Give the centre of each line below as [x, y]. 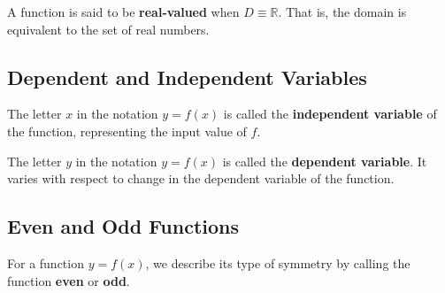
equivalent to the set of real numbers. [108, 29]
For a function [46, 262]
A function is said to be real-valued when [123, 12]
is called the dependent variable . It [325, 161]
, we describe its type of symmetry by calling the [278, 262]
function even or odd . [69, 280]
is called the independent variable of [330, 114]
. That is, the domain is [342, 12]
